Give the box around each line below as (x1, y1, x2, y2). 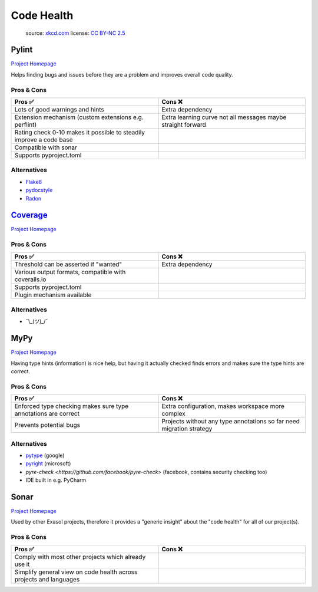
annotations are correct (14, 410, 79, 418)
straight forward (161, 120, 206, 129)
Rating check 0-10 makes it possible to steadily (14, 128, 145, 136)
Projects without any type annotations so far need (161, 417, 300, 426)
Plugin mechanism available (14, 291, 92, 299)
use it (14, 560, 30, 568)
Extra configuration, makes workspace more (161, 402, 285, 410)
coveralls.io (14, 275, 47, 283)
